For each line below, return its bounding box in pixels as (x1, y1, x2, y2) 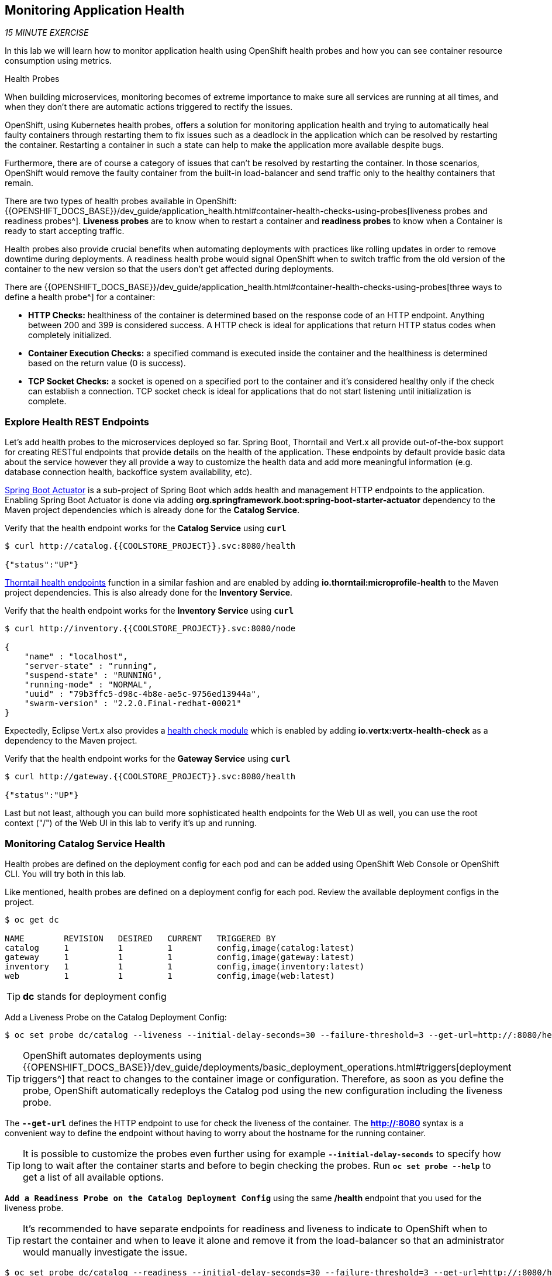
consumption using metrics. (5, 56, 112, 66)
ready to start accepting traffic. (5, 226, 125, 236)
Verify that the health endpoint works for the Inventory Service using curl (5, 606, 294, 616)
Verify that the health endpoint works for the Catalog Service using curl (5, 523, 287, 534)
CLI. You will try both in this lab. (5, 868, 126, 879)
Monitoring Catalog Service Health (5, 837, 165, 849)
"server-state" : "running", (24, 661, 158, 671)
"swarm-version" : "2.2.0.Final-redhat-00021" (24, 699, 241, 708)
